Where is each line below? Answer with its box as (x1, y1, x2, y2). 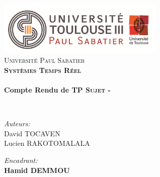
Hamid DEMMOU (4, 164, 70, 175)
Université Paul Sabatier (4, 55, 85, 65)
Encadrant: (4, 155, 38, 165)
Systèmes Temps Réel (4, 64, 82, 75)
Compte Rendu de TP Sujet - (4, 84, 111, 95)
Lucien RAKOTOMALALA (4, 138, 90, 148)
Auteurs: (4, 118, 30, 129)
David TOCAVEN (4, 128, 60, 138)
